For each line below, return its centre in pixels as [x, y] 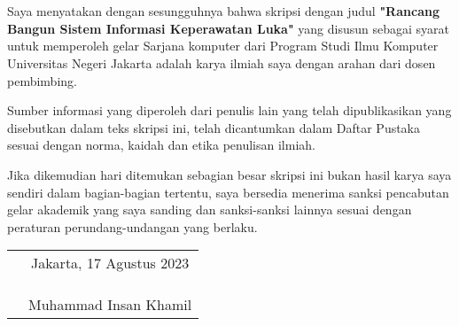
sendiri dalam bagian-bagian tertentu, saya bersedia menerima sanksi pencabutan [228, 192]
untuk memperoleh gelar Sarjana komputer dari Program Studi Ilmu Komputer [223, 46]
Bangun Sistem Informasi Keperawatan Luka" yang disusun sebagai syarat [229, 28]
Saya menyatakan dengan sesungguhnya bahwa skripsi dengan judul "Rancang [223, 11]
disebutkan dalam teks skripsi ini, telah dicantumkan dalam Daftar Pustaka [214, 127]
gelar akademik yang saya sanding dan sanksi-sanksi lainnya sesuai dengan [210, 210]
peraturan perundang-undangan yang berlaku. [132, 226]
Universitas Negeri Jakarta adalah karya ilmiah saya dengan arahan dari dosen [222, 62]
